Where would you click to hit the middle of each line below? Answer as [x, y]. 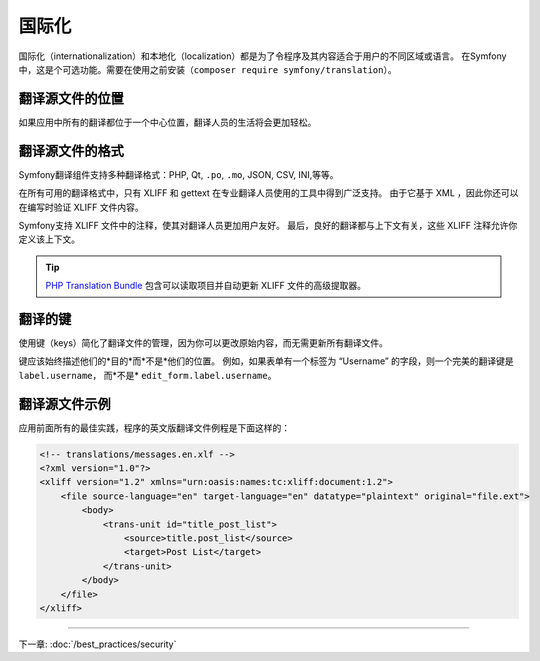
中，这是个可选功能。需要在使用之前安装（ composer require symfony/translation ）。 [207, 69]
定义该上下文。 [49, 239]
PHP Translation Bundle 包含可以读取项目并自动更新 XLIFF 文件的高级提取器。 [206, 286]
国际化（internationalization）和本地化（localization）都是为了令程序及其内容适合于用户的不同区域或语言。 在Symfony [262, 56]
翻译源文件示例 [64, 403]
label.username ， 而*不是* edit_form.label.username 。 [147, 375]
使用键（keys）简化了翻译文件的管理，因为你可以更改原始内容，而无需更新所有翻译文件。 [203, 343]
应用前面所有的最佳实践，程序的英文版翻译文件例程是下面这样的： [154, 427]
